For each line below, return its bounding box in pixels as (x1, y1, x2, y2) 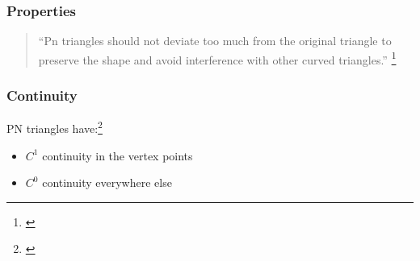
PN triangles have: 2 (6, 118, 103, 136)
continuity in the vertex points (42, 147, 193, 164)
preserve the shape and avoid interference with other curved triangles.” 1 (38, 48, 397, 68)
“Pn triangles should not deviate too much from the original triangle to (38, 32, 392, 49)
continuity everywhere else (42, 174, 172, 191)
